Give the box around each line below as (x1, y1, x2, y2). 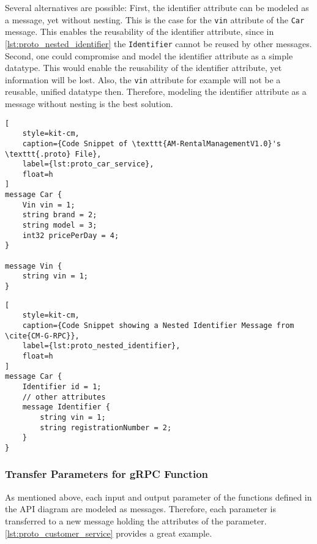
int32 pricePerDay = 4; (22, 231, 119, 240)
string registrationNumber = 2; (40, 423, 172, 432)
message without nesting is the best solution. (5, 97, 173, 110)
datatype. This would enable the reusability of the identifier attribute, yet (5, 61, 282, 74)
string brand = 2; (22, 211, 97, 220)
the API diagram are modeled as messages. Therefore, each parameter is (5, 502, 276, 515)
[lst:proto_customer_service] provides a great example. (5, 526, 212, 539)
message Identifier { (22, 403, 110, 412)
